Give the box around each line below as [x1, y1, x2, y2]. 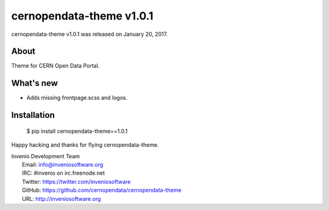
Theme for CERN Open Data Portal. [11, 62, 100, 69]
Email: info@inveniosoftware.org [22, 161, 104, 168]
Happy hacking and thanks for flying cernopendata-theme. [11, 141, 159, 149]
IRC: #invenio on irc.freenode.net [22, 169, 105, 177]
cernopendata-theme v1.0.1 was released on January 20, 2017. [11, 30, 168, 38]
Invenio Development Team [11, 152, 80, 159]
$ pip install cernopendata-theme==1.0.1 [26, 127, 128, 135]
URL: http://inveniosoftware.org [22, 195, 101, 202]
